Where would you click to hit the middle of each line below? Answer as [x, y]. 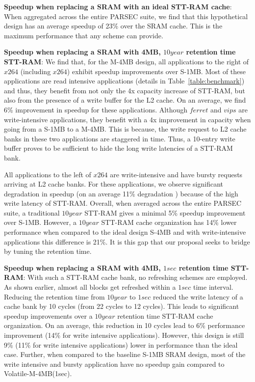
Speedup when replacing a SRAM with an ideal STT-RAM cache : [118, 6]
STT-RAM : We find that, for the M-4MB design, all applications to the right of [127, 61]
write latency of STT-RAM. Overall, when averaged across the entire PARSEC [123, 203]
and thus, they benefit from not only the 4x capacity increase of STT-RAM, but [125, 90]
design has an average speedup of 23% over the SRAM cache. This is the [113, 26]
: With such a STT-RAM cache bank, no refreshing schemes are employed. [135, 277]
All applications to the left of [48, 174]
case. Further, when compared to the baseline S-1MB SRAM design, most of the [125, 354]
